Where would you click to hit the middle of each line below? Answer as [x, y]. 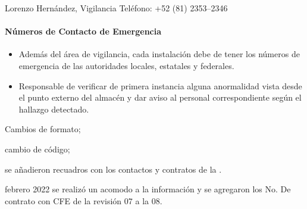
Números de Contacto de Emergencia [83, 31]
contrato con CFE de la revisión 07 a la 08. [84, 200]
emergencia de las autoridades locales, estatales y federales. [126, 65]
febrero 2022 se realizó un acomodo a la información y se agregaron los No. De [148, 189]
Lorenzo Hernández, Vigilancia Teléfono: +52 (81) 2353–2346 [116, 8]
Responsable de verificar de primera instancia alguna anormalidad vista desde [160, 85]
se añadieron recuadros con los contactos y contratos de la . [113, 169]
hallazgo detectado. [54, 109]
